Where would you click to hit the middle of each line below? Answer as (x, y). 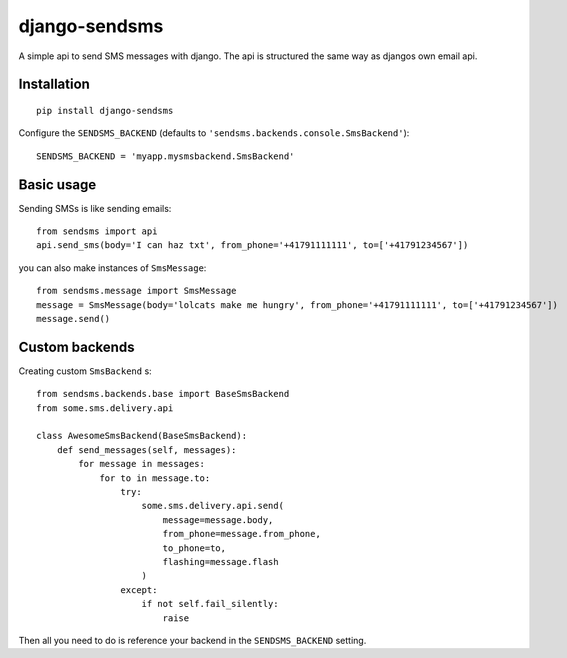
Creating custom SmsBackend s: (85, 371)
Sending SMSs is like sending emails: (95, 208)
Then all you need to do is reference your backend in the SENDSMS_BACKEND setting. (192, 640)
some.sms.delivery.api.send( (213, 506)
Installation (54, 84)
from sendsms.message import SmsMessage (136, 291)
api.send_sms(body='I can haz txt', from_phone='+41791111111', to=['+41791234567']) (252, 245)
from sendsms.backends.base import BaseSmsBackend (163, 394)
